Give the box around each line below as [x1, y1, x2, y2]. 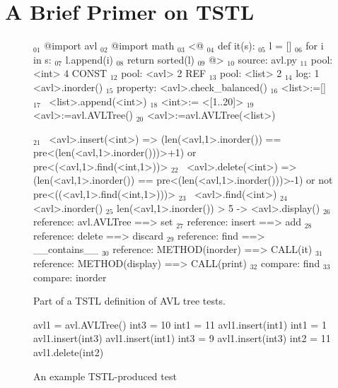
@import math [111, 38, 175, 53]
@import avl [44, 38, 98, 53]
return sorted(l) [127, 52, 194, 66]
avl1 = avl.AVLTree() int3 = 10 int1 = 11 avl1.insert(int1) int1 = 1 [33, 317, 327, 331]
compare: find [260, 256, 320, 271]
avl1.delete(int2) [33, 345, 104, 359]
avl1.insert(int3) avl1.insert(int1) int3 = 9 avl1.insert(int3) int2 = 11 [33, 331, 331, 346]
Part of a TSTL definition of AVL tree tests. [33, 293, 226, 308]
